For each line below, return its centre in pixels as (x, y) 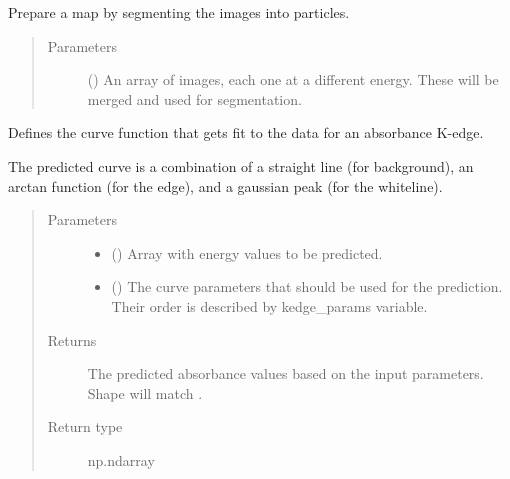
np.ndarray (121, 459)
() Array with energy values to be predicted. (247, 252)
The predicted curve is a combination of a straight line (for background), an (241, 165)
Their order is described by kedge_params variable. (269, 305)
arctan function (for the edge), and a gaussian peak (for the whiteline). (225, 185)
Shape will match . (145, 392)
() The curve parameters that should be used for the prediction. (307, 286)
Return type (85, 426)
